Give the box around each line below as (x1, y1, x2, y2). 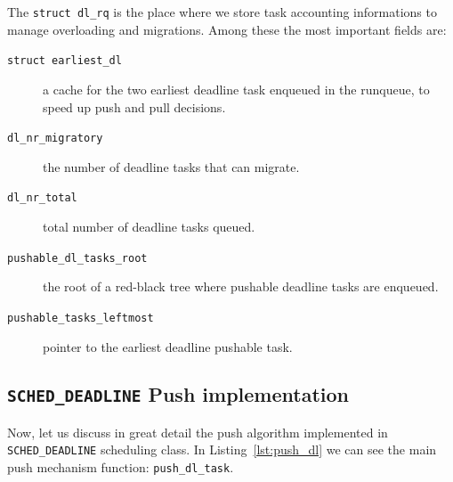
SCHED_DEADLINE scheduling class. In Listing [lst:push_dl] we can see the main (7, 440, 437, 459)
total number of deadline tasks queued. (43, 217, 255, 235)
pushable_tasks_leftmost (7, 311, 154, 324)
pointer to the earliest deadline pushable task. (43, 337, 293, 355)
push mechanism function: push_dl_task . (7, 458, 234, 477)
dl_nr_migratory (7, 132, 103, 145)
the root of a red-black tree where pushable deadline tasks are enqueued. (43, 277, 439, 296)
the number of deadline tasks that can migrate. (43, 157, 300, 176)
